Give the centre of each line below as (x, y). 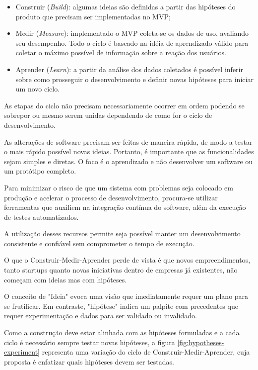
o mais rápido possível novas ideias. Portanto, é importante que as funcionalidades (129, 151)
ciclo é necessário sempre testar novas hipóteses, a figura (90, 342)
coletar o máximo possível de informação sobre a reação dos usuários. (121, 52)
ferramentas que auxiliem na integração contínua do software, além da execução (125, 207)
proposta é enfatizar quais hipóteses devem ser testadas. (89, 361)
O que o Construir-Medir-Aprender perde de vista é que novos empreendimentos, (127, 260)
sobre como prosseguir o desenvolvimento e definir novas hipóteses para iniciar (134, 79)
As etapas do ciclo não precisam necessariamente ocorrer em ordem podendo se (124, 105)
